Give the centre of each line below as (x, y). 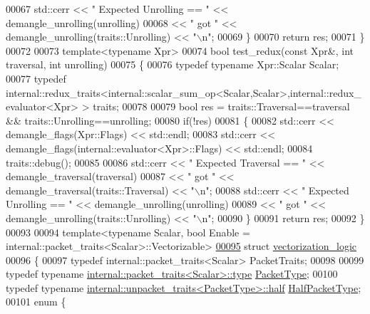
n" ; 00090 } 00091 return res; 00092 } (283, 218)
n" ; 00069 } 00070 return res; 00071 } (283, 37)
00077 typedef (36, 78)
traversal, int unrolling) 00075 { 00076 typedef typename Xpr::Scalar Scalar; (173, 64)
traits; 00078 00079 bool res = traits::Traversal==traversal (221, 106)
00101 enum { (36, 302)
